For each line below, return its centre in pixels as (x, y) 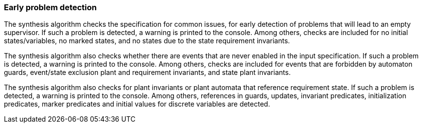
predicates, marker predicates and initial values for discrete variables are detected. (137, 104)
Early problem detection (50, 7)
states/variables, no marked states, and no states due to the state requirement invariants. (147, 41)
